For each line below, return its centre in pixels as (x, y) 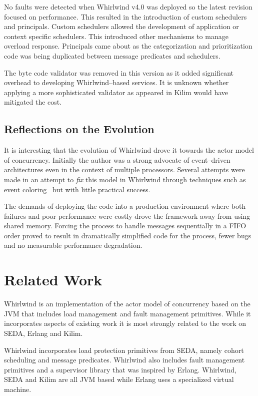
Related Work (53, 280)
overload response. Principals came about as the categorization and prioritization (128, 46)
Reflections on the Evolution (79, 129)
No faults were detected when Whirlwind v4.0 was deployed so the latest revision (128, 7)
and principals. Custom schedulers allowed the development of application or (121, 26)
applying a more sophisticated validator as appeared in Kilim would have (116, 92)
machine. (18, 389)
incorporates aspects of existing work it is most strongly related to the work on (125, 323)
